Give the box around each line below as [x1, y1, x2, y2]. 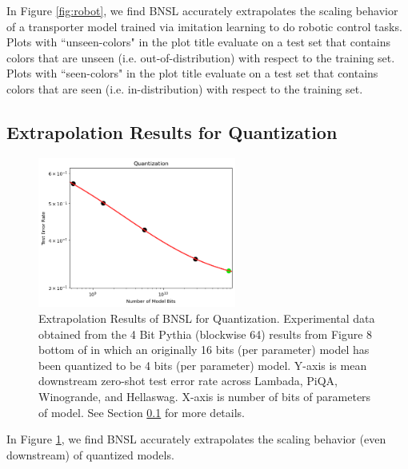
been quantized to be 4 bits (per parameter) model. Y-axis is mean [38, 356, 367, 373]
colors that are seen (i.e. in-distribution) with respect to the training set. [6, 80, 363, 97]
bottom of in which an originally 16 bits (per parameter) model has [38, 341, 370, 358]
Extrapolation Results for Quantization [6, 119, 338, 144]
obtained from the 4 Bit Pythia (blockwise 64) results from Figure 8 [38, 325, 373, 342]
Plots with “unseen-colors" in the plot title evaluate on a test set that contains [6, 34, 390, 50]
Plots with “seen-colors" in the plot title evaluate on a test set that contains [6, 65, 378, 81]
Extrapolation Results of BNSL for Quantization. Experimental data [38, 310, 375, 327]
